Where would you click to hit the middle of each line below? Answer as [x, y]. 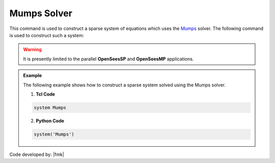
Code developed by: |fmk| [37, 154]
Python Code [50, 121]
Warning [32, 50]
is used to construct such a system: [47, 35]
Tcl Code [46, 94]
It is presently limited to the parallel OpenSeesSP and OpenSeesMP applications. [108, 59]
